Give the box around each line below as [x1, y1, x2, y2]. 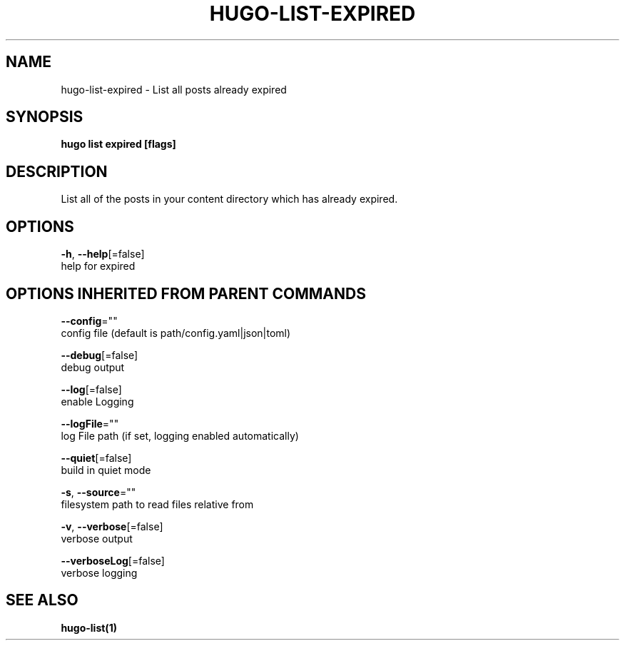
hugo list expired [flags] [61, 138, 176, 151]
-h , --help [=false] [61, 248, 145, 261]
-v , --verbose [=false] [61, 520, 163, 533]
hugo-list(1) [61, 621, 117, 634]
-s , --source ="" [61, 485, 136, 498]
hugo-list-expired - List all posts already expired [61, 83, 287, 96]
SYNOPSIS [6, 108, 83, 126]
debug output [61, 360, 125, 373]
